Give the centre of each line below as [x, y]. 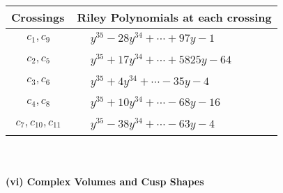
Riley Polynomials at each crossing [174, 17]
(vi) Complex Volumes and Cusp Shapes [105, 181]
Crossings [38, 17]
